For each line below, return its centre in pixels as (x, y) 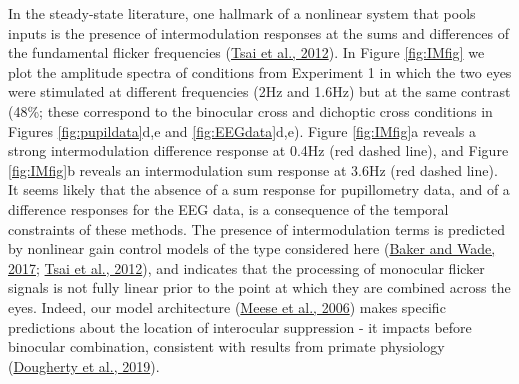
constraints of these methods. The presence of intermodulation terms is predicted (256, 228)
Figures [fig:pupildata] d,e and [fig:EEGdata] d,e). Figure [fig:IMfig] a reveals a (242, 130)
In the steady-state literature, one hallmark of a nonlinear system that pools (242, 13)
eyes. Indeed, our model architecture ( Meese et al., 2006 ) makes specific (227, 306)
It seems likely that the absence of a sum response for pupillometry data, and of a (259, 189)
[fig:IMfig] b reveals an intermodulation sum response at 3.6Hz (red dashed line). (253, 169)
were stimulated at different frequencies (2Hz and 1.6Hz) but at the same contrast (259, 91)
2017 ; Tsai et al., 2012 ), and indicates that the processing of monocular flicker (246, 267)
